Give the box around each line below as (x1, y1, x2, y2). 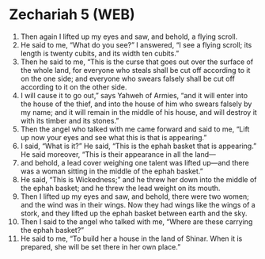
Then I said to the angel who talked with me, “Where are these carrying (20, 216, 253, 227)
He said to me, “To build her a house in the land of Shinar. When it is (20, 234, 243, 243)
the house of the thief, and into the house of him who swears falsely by (20, 99, 252, 109)
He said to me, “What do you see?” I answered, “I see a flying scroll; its (20, 40, 252, 49)
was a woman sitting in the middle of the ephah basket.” (20, 166, 204, 176)
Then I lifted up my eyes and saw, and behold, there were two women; (20, 192, 250, 201)
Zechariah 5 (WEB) (9, 6, 135, 24)
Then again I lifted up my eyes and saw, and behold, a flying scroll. (20, 32, 238, 41)
